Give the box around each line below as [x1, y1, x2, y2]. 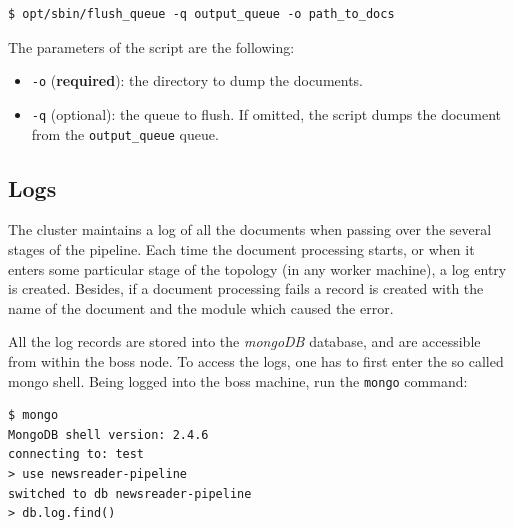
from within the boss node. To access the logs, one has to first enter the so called [8, 350, 504, 371]
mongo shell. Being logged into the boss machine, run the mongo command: [8, 370, 468, 391]
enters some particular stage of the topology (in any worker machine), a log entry [8, 258, 507, 279]
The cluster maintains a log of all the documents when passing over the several [8, 219, 492, 240]
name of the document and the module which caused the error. [8, 297, 394, 318]
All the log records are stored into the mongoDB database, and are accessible [8, 331, 481, 352]
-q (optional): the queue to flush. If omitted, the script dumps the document [31, 103, 502, 124]
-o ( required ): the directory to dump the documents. [31, 70, 364, 91]
